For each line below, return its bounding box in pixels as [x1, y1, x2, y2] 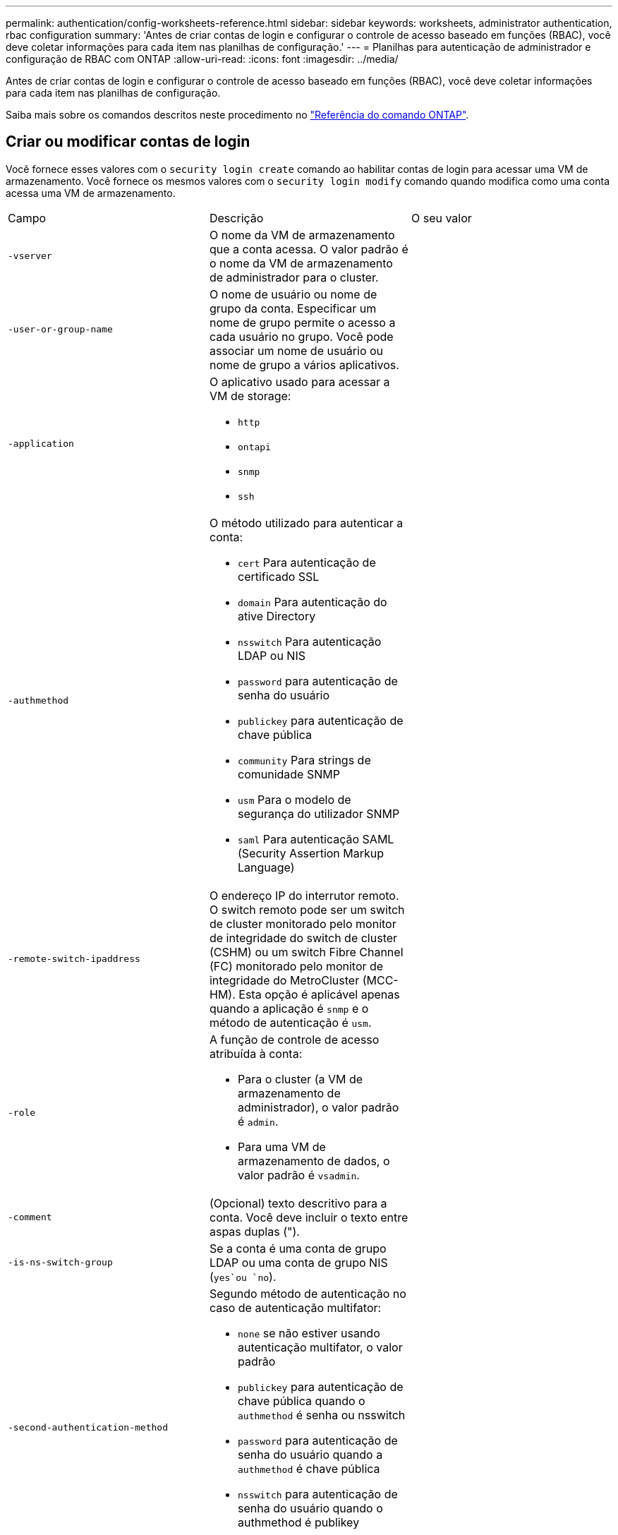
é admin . [237, 1114, 279, 1128]
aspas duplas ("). [209, 1224, 300, 1239]
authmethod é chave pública [237, 1461, 380, 1476]
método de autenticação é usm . [209, 1015, 372, 1030]
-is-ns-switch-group [8, 1257, 113, 1268]
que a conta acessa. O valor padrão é [209, 241, 408, 256]
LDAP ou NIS [237, 648, 305, 663]
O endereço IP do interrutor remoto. [209, 888, 399, 903]
